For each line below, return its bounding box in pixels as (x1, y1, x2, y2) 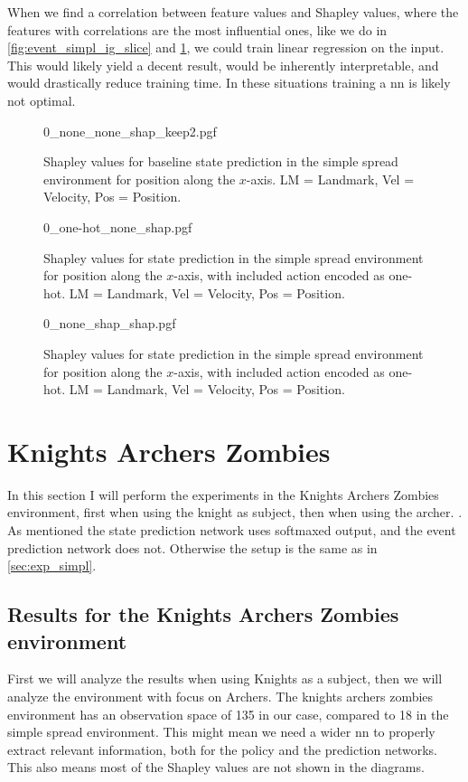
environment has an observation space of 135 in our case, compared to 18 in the (7, 704, 449, 723)
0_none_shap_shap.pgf (43, 314, 176, 333)
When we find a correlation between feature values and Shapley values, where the (7, 3, 459, 21)
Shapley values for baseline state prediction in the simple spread (43, 152, 398, 171)
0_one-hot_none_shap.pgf (43, 217, 192, 236)
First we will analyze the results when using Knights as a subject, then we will (7, 669, 443, 688)
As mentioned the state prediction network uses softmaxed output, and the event (7, 521, 456, 539)
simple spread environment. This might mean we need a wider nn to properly (7, 722, 435, 741)
